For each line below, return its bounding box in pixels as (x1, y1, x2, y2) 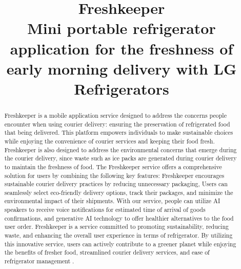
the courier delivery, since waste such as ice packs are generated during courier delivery (4, 154, 237, 163)
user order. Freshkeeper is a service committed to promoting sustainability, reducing (4, 222, 229, 231)
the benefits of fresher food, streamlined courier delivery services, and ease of (4, 248, 210, 257)
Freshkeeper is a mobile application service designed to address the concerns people (4, 111, 227, 119)
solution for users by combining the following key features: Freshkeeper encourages (4, 171, 225, 180)
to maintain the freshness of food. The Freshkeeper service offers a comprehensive (4, 162, 222, 171)
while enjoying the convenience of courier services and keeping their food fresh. (4, 136, 215, 145)
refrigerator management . (4, 257, 74, 265)
